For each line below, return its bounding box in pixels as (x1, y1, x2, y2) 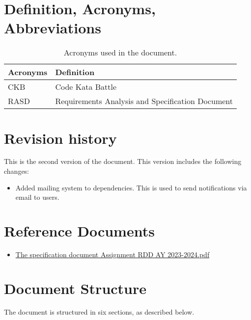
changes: (4, 166, 29, 176)
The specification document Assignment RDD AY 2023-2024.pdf (15, 249, 210, 259)
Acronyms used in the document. (63, 47, 177, 58)
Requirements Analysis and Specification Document (55, 95, 233, 107)
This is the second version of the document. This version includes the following (4, 156, 242, 166)
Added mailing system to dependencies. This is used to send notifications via (15, 182, 247, 192)
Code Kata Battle (55, 81, 117, 93)
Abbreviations (4, 18, 101, 38)
